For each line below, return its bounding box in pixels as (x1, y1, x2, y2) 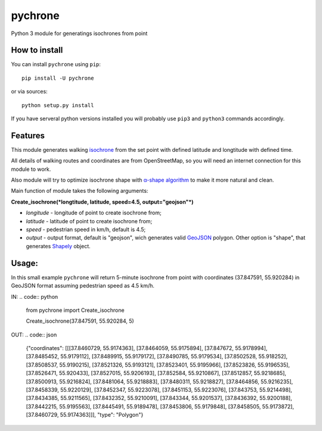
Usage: (11, 258, 39, 268)
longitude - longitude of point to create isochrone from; (26, 209, 162, 217)
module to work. (11, 165, 51, 173)
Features (11, 130, 45, 140)
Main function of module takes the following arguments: (11, 188, 148, 195)
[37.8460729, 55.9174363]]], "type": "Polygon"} (26, 411, 144, 418)
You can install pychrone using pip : (11, 61, 101, 68)
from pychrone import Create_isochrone (26, 307, 125, 314)
